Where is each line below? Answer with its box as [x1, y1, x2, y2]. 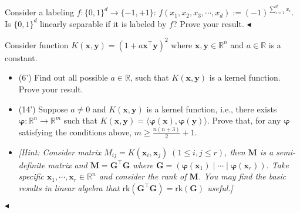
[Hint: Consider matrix [18, 145, 102, 158]
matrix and [48, 158, 87, 171]
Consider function [5, 38, 69, 51]
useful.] [207, 182, 233, 194]
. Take [266, 158, 289, 171]
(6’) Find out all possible [18, 71, 108, 84]
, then [224, 145, 245, 158]
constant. [5, 51, 38, 64]
